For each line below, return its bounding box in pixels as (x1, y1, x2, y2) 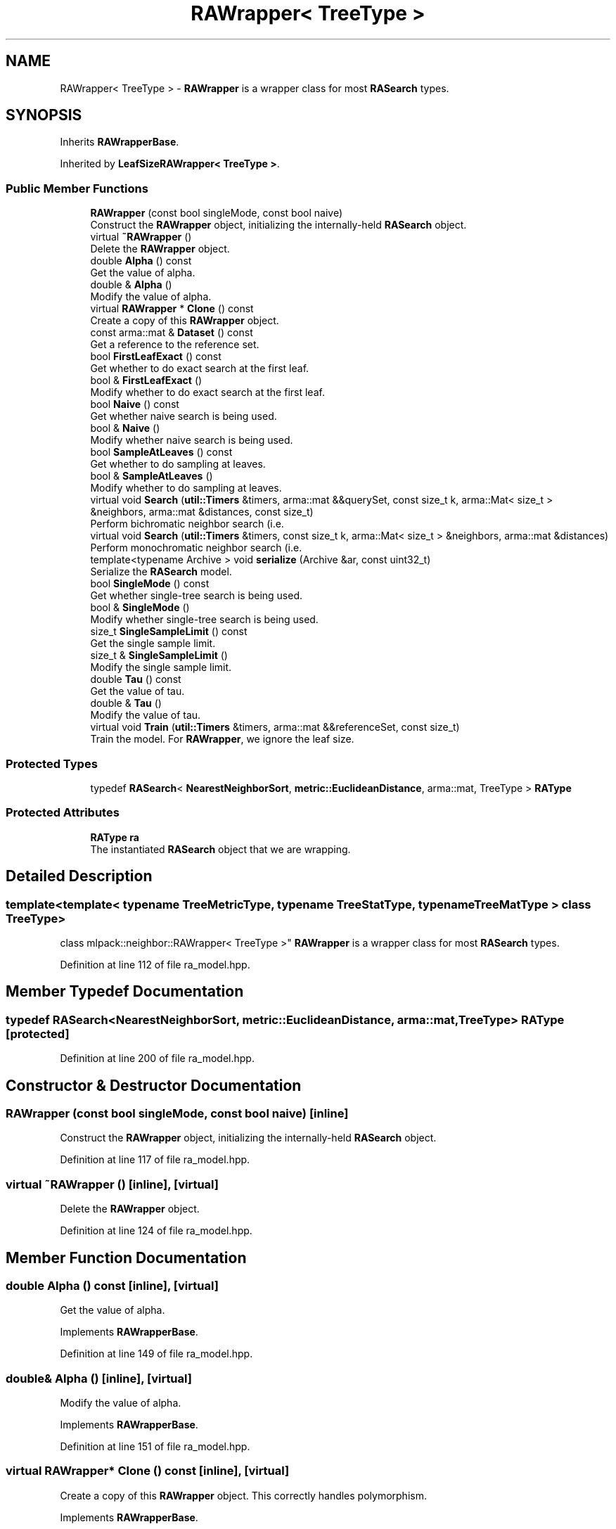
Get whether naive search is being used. (90, 410, 277, 423)
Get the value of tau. (90, 685, 185, 698)
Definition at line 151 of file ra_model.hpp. (60, 1440, 250, 1453)
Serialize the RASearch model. (90, 565, 232, 578)
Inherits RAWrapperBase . (60, 136, 179, 148)
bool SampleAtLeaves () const (90, 446, 233, 459)
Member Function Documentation (6, 1248, 247, 1267)
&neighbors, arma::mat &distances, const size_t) (90, 506, 314, 518)
